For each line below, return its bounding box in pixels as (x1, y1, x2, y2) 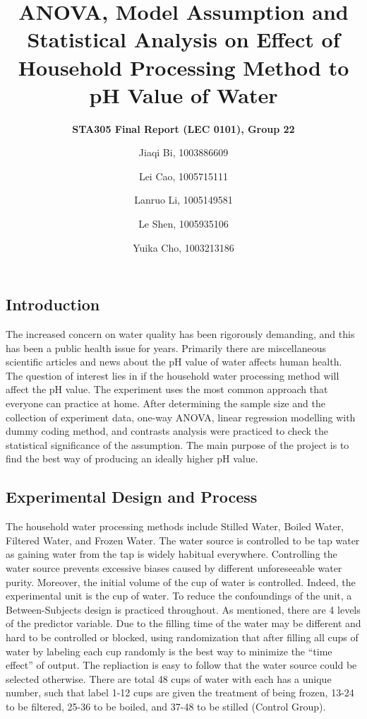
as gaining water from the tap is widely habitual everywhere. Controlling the (6, 546, 337, 561)
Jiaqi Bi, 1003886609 (138, 145, 229, 160)
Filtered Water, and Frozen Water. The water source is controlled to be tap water (6, 532, 360, 547)
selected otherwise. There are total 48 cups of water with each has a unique (6, 671, 332, 686)
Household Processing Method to (18, 52, 349, 81)
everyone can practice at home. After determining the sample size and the (6, 396, 325, 411)
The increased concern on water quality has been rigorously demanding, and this (6, 327, 355, 341)
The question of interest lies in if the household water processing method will (6, 368, 339, 382)
